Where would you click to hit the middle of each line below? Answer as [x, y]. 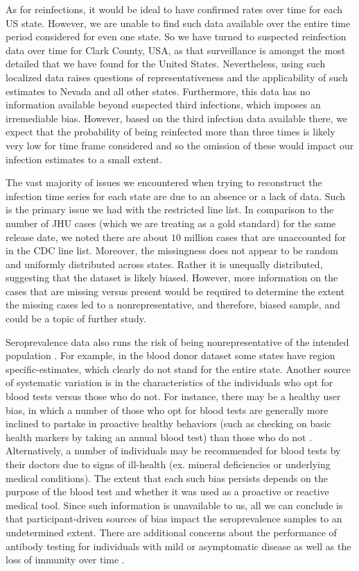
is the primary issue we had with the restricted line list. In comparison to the [170, 209]
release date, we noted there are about [87, 237]
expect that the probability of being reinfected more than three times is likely [170, 132]
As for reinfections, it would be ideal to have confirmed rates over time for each [174, 9]
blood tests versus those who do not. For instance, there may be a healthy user [173, 396]
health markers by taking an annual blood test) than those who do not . [159, 437]
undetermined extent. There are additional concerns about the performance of [171, 532]
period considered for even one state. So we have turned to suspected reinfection [176, 36]
